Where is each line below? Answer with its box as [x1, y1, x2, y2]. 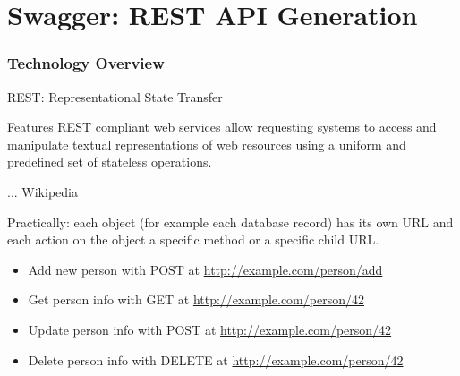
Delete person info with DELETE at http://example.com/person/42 [28, 350, 404, 369]
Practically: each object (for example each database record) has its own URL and [7, 212, 454, 231]
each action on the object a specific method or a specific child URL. [7, 230, 379, 249]
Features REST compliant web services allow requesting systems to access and [7, 117, 437, 136]
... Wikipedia [7, 182, 78, 201]
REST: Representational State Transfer [7, 87, 223, 106]
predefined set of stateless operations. [7, 152, 212, 171]
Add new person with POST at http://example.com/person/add [28, 260, 383, 278]
